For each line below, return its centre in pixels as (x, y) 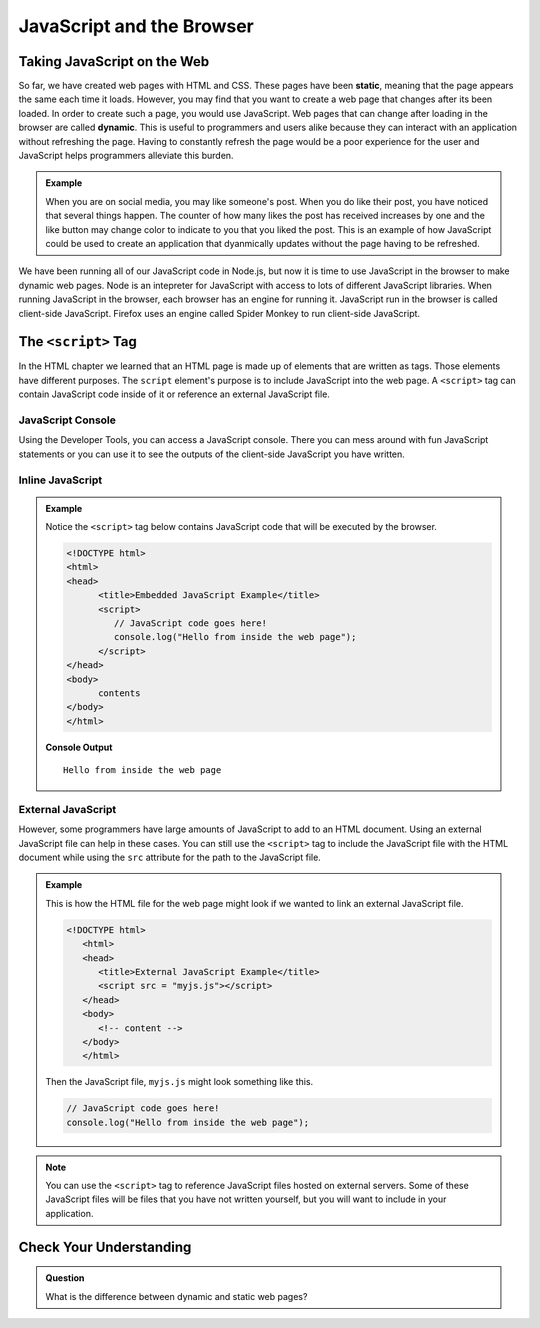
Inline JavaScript (60, 480)
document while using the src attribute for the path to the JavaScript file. (170, 857)
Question (65, 1278)
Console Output (79, 747)
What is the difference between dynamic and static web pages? (176, 1296)
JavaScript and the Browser (136, 26)
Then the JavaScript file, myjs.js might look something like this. (179, 1082)
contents (119, 693)
